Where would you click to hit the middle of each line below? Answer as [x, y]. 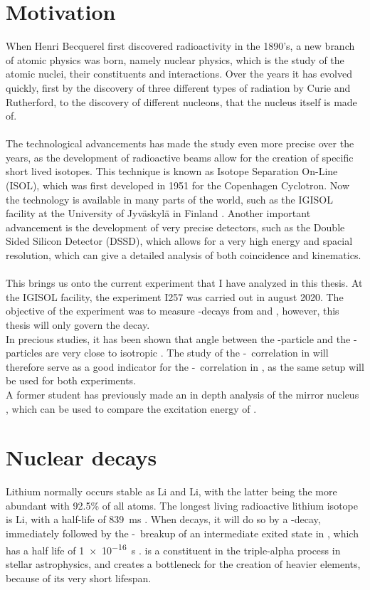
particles [24, 353]
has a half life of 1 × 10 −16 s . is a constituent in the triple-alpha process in [173, 549]
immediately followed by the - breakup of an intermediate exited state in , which [182, 533]
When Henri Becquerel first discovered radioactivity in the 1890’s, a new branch [180, 46]
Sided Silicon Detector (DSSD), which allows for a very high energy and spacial [179, 241]
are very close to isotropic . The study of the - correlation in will [187, 353]
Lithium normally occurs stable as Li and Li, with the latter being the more [171, 491]
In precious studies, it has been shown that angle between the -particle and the [178, 338]
